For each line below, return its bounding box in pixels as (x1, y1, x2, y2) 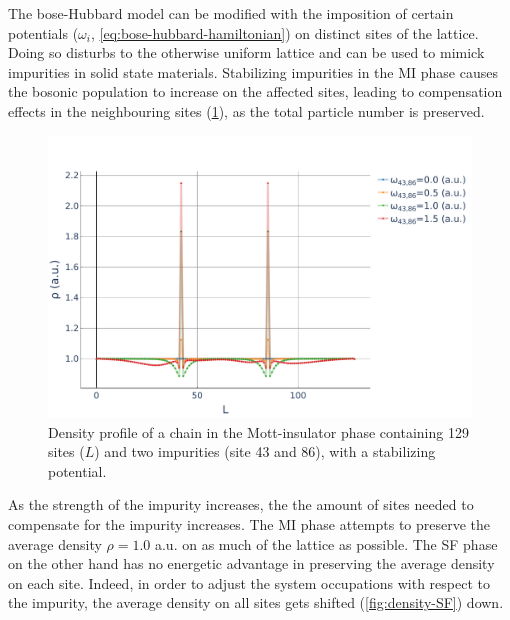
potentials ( (8, 22, 79, 43)
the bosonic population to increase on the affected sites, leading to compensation (8, 81, 503, 102)
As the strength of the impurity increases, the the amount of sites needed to (8, 494, 474, 515)
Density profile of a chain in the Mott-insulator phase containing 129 (48, 421, 469, 442)
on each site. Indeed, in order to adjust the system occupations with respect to (8, 572, 490, 593)
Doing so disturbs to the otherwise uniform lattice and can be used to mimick (8, 42, 485, 63)
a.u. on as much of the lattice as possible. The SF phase (154, 533, 498, 554)
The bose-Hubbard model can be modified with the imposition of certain (8, 3, 454, 23)
